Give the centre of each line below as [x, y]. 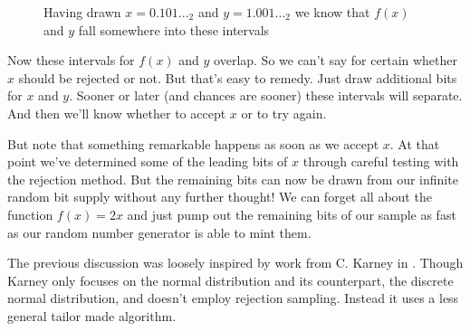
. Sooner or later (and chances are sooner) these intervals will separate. [266, 95]
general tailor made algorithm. [92, 315]
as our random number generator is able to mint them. [159, 232]
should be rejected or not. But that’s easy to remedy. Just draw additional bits [238, 77]
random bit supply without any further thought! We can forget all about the [220, 197]
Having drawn [82, 12]
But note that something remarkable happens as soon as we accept [193, 143]
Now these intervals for [71, 60]
